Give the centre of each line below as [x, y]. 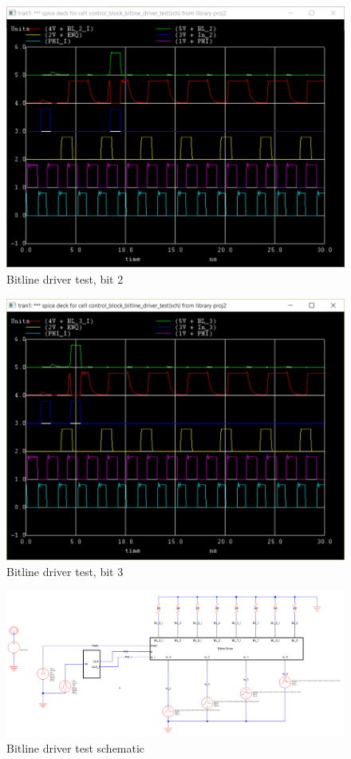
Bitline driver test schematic [76, 747]
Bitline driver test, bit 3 [65, 571]
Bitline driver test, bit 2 [65, 279]
